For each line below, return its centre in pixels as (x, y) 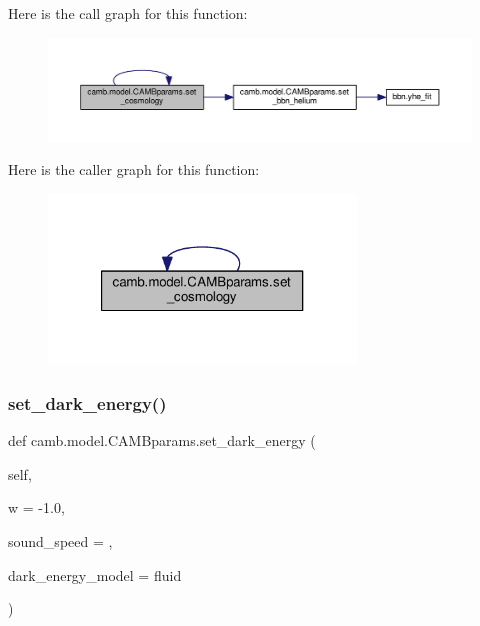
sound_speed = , (60, 540)
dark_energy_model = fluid (95, 574)
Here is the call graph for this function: (128, 13)
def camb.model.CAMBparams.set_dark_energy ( (162, 440)
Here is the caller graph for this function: (134, 169)
